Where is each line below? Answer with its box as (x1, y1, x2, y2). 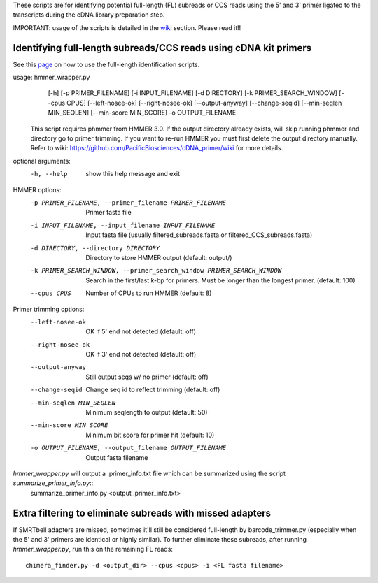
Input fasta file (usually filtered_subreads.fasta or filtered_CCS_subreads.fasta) (85, 231, 313, 239)
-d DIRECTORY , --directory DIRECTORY (30, 244, 160, 252)
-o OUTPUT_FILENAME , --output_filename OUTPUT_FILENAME (30, 444, 227, 452)
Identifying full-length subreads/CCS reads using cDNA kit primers (13, 42, 312, 54)
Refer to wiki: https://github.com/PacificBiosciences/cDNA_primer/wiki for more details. (30, 144, 283, 152)
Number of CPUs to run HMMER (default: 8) (85, 289, 212, 297)
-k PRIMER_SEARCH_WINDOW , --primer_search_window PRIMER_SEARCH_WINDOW (30, 266, 282, 275)
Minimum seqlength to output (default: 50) (85, 408, 208, 417)
